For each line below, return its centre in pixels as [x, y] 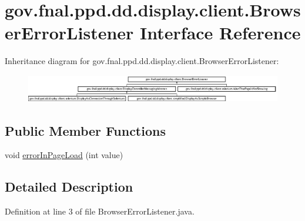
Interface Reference [220, 33]
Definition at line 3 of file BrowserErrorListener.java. [100, 211]
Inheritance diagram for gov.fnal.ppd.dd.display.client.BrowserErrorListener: [142, 61]
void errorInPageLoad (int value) [64, 155]
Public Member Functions [85, 130]
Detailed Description [69, 187]
